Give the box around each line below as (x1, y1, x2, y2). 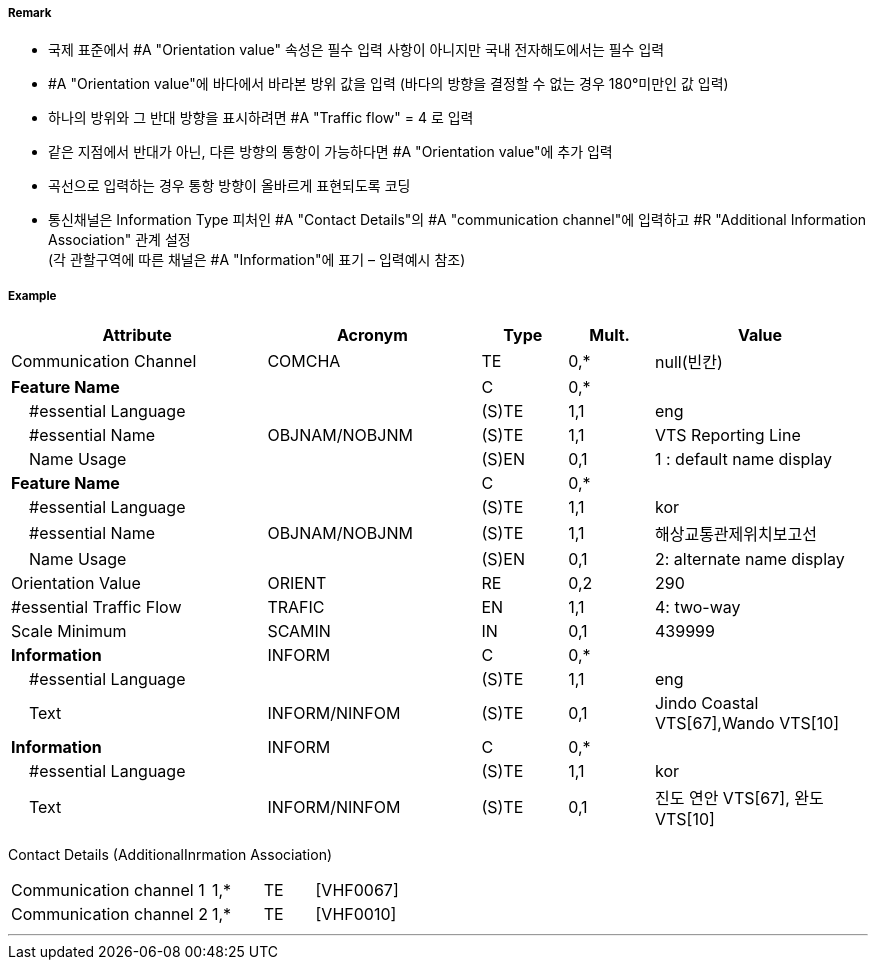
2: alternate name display (654, 549, 845, 570)
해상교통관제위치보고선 (654, 524, 817, 545)
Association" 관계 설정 (48, 231, 191, 249)
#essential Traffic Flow (11, 597, 182, 618)
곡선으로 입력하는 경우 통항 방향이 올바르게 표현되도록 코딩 (48, 177, 411, 195)
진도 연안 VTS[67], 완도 (654, 788, 824, 809)
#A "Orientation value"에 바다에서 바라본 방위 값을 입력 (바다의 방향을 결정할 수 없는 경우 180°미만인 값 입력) (48, 75, 729, 93)
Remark (8, 6, 52, 20)
